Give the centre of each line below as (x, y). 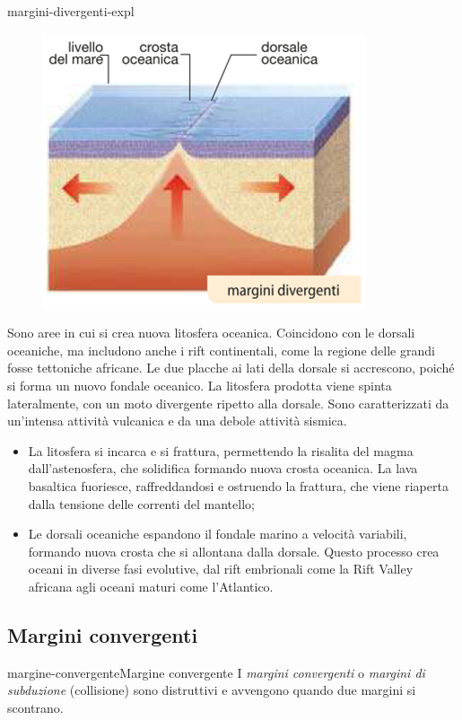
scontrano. (35, 707)
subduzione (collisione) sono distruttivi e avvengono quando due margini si (212, 690)
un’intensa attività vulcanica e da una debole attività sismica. (177, 421)
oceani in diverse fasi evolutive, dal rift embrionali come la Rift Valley (221, 569)
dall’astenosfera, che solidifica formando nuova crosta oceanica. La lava (223, 468)
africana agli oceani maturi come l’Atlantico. (151, 586)
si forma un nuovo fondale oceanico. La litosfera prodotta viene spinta (200, 385)
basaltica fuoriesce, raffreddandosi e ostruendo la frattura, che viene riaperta (238, 485)
